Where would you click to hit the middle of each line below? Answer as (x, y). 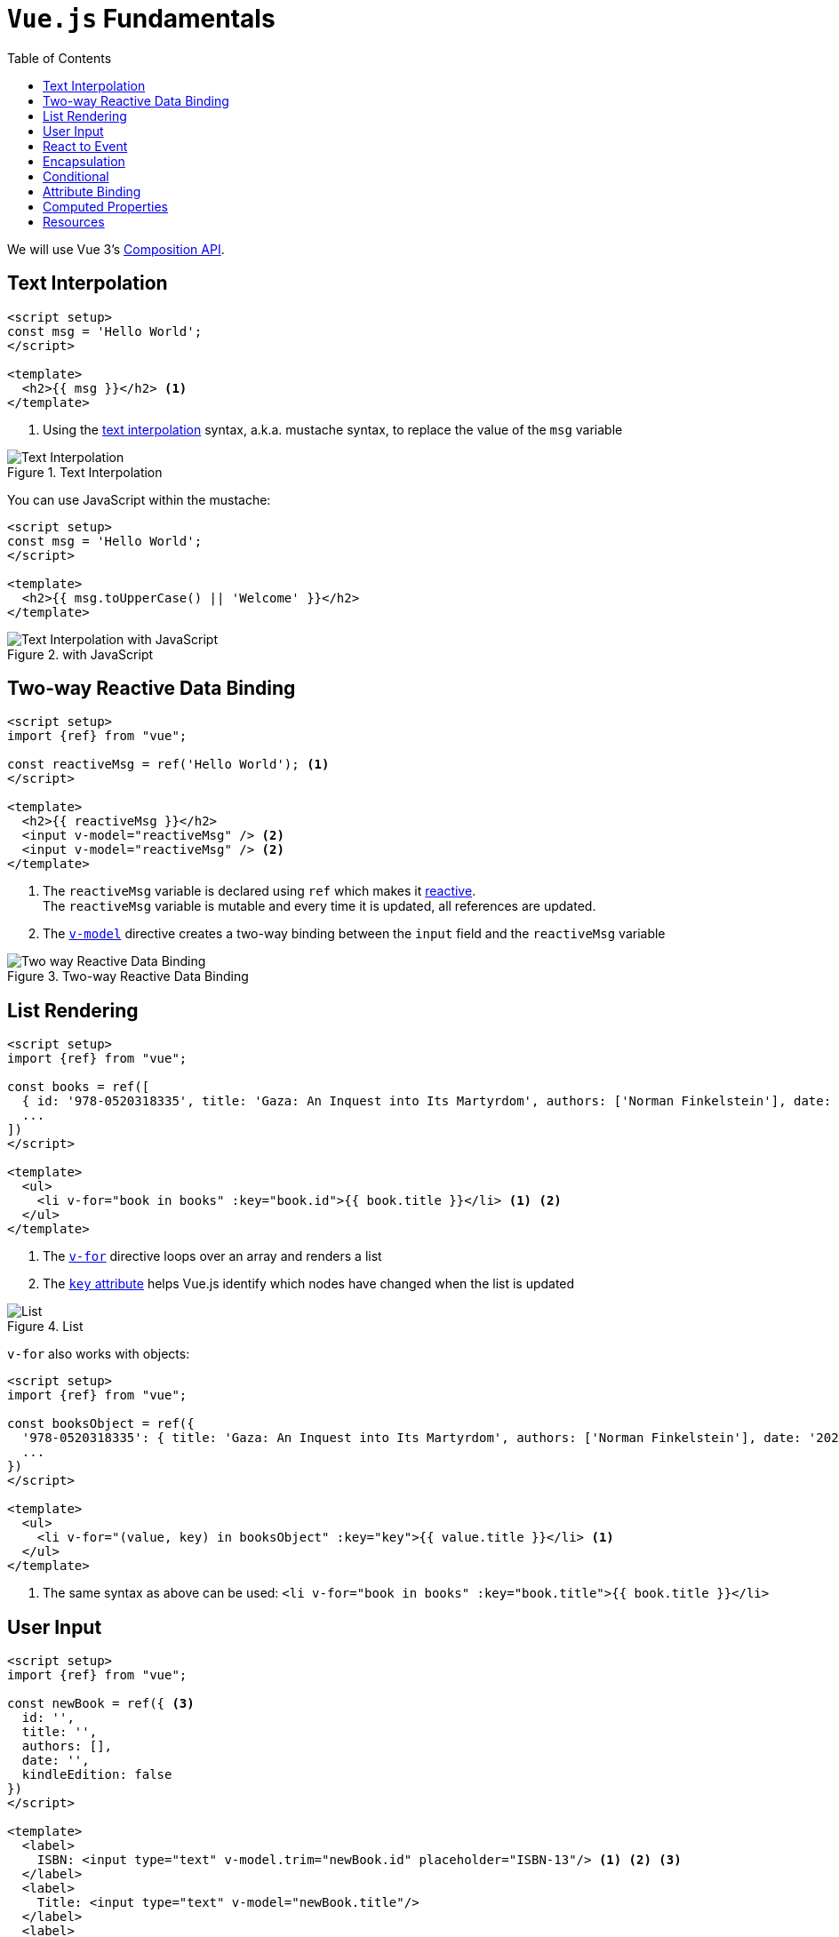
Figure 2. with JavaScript (80, 654)
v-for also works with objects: (99, 1354)
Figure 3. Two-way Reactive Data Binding (128, 976)
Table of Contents (60, 58)
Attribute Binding (92, 191)
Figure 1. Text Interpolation (85, 472)
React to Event (85, 146)
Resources (74, 221)
